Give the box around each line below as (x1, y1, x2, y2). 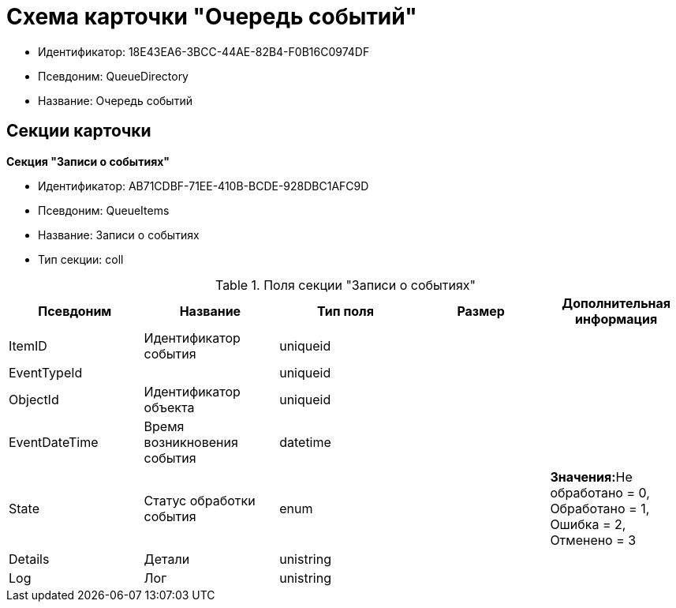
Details (9, 550, 50, 567)
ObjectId (9, 391, 59, 407)
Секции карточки (6, 121, 151, 141)
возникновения (144, 433, 238, 450)
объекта (144, 399, 195, 415)
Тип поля (317, 302, 374, 319)
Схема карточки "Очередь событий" (6, 3, 417, 30)
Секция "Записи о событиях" (6, 154, 170, 168)
